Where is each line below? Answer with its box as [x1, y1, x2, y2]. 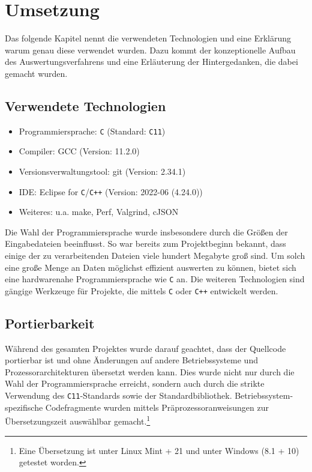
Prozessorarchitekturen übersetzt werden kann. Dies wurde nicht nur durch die [5, 365, 295, 378]
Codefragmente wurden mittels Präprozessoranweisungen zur [45, 401, 269, 413]
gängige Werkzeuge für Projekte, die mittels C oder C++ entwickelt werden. [5, 284, 278, 297]
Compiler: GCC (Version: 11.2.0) [19, 145, 140, 157]
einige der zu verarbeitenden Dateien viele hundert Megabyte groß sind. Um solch [5, 249, 305, 261]
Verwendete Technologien [5, 96, 166, 115]
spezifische [5, 401, 43, 413]
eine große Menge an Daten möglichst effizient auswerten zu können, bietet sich [5, 261, 296, 273]
